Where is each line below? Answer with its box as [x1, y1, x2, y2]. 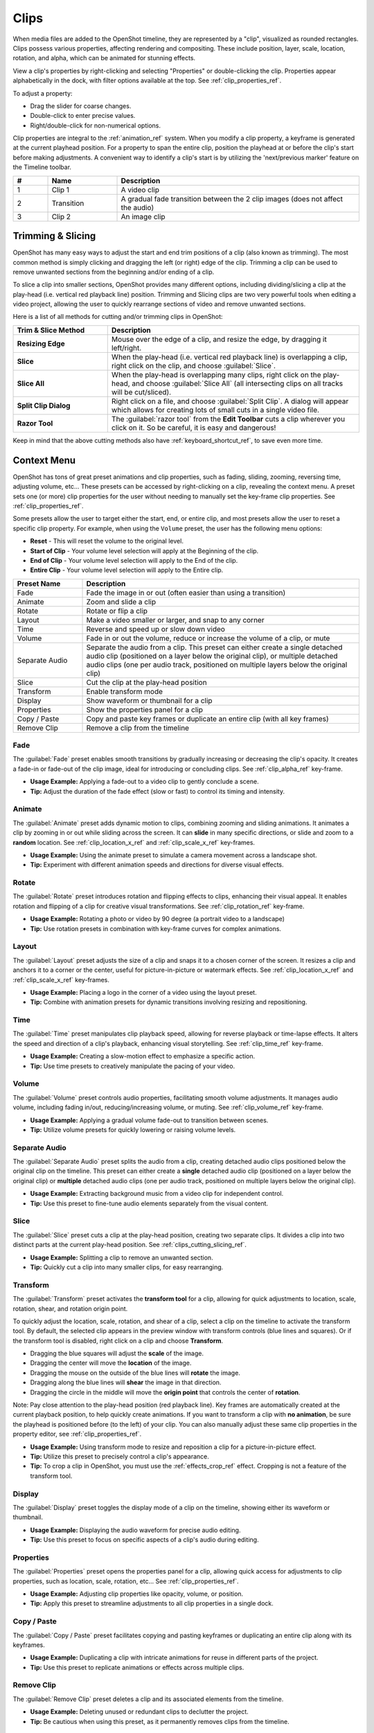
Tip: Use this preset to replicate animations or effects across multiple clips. [30, 1663, 244, 1671]
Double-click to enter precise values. [30, 112, 136, 120]
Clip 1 [51, 184, 69, 194]
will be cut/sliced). [111, 387, 172, 397]
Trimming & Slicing [12, 230, 96, 242]
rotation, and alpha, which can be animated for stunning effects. [12, 54, 196, 62]
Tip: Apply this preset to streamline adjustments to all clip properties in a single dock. [30, 1599, 274, 1608]
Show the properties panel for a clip [86, 704, 204, 714]
